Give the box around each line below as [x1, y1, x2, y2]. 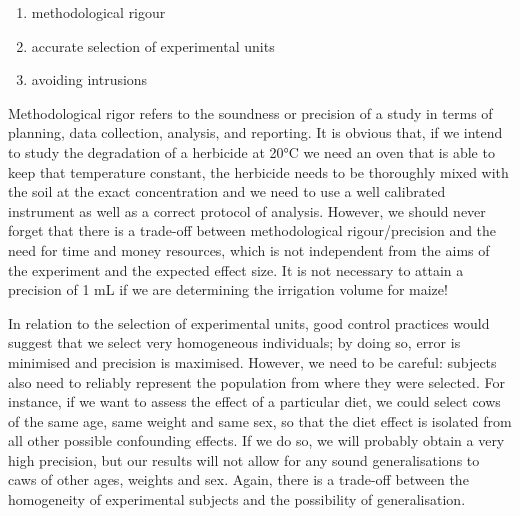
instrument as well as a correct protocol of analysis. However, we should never [8, 200, 486, 221]
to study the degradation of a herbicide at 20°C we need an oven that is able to [8, 141, 495, 162]
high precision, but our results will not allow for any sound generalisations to [8, 449, 480, 470]
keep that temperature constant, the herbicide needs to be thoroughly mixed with [8, 161, 509, 182]
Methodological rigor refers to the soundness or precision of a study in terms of [8, 102, 493, 123]
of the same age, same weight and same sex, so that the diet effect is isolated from [8, 410, 512, 431]
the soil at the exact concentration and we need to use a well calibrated [8, 181, 446, 202]
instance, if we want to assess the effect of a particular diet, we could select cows [8, 391, 501, 412]
